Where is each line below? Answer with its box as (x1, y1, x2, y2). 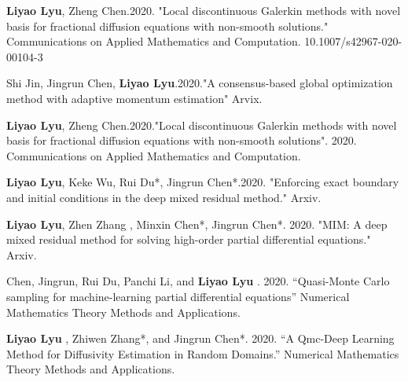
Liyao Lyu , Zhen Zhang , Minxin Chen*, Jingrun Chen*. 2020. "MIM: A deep (6, 215, 388, 232)
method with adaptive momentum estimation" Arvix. (6, 90, 263, 106)
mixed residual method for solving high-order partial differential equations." (6, 231, 371, 248)
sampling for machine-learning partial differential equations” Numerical (6, 288, 350, 304)
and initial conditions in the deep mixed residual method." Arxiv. (6, 189, 322, 205)
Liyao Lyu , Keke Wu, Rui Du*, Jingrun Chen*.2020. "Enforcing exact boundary (6, 174, 399, 190)
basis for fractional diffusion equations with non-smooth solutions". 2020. (6, 132, 357, 149)
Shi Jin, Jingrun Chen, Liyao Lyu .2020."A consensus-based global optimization (6, 75, 393, 91)
